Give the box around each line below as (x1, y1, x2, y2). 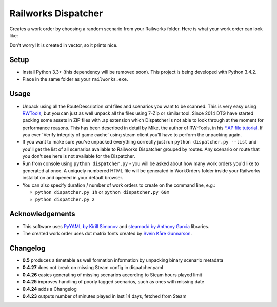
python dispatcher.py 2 (35, 196, 95, 202)
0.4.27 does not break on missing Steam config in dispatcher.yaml (22, 264, 164, 271)
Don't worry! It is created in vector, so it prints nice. (9, 42, 118, 48)
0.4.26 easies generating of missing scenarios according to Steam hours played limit (22, 272, 203, 278)
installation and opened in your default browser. (22, 175, 123, 181)
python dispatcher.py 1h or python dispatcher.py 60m (35, 189, 169, 195)
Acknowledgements (9, 210, 75, 218)
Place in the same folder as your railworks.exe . (22, 76, 128, 82)
